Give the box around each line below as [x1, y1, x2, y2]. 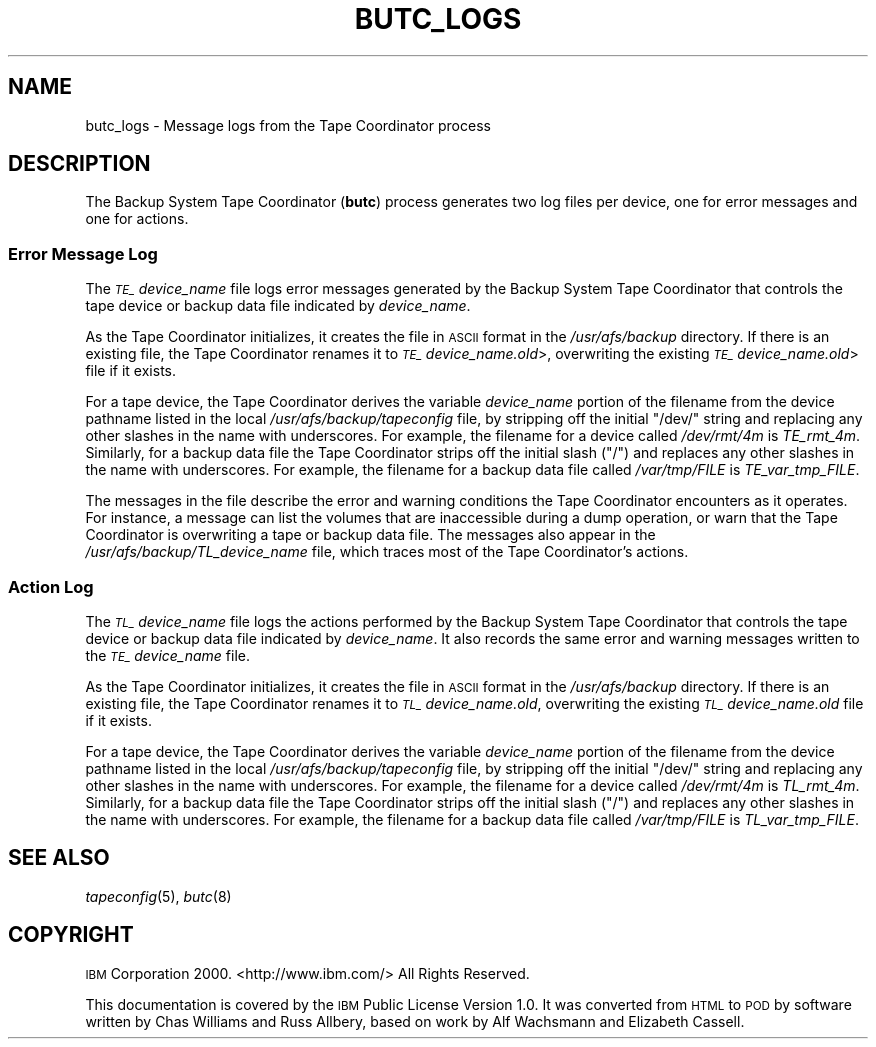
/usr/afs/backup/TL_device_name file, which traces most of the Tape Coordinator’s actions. [85, 543, 689, 561]
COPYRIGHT [8, 922, 134, 948]
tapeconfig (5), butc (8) [85, 887, 232, 905]
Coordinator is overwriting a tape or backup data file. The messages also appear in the [85, 526, 656, 544]
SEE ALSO [8, 845, 110, 871]
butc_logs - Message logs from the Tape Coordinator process [85, 116, 491, 134]
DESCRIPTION [8, 151, 151, 177]
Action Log [8, 576, 94, 597]
